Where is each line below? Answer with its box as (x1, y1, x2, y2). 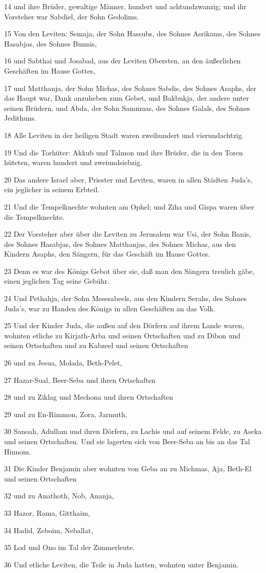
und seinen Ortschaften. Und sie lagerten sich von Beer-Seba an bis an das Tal (4, 436, 250, 446)
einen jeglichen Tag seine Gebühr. (4, 276, 109, 286)
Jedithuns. (4, 112, 36, 123)
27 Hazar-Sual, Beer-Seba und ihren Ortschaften (4, 374, 156, 385)
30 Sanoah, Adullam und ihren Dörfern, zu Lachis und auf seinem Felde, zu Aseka (4, 426, 262, 437)
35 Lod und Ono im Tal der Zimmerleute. (4, 542, 135, 553)
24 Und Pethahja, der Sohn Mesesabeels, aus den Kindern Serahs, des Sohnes (4, 293, 247, 304)
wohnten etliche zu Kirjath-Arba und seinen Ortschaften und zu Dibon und (4, 330, 241, 340)
